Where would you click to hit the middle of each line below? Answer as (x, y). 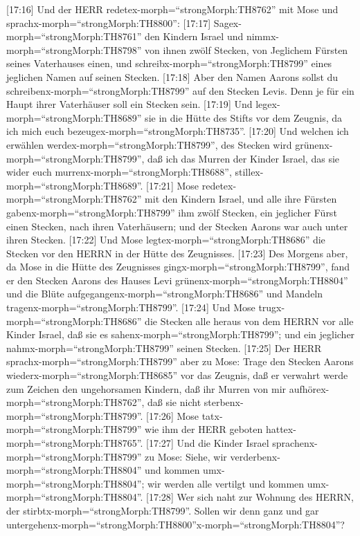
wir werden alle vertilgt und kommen (226, 483)
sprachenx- (295, 443)
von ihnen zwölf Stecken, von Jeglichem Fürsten (246, 49)
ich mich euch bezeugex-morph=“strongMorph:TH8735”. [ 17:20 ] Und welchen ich (178, 131)
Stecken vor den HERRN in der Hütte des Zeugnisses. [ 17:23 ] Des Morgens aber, (177, 253)
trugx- (272, 307)
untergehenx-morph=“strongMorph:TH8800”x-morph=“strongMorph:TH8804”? (175, 524)
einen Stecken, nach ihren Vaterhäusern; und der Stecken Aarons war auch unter (177, 226)
